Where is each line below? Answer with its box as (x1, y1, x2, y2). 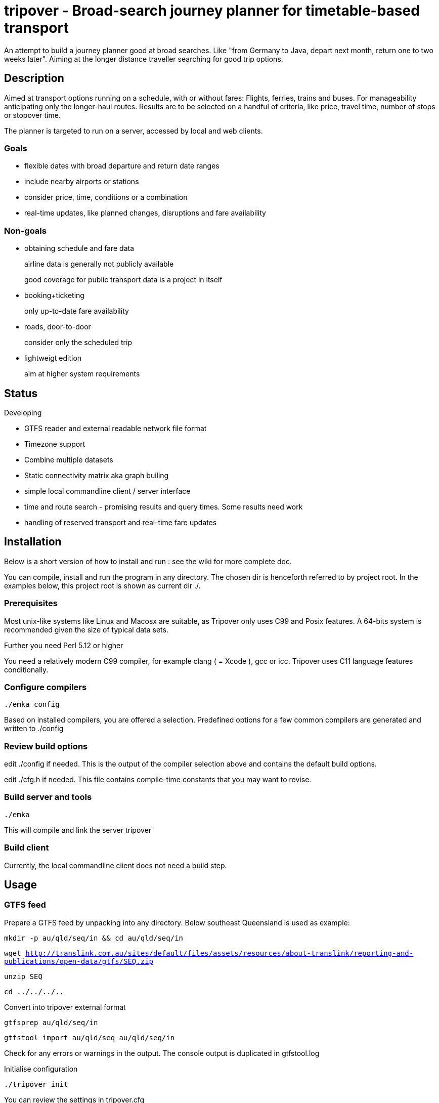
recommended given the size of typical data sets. (4, 625, 168, 634)
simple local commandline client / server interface (24, 486, 191, 495)
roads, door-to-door (24, 322, 91, 331)
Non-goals (4, 225, 47, 236)
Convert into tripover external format (4, 1002, 126, 1011)
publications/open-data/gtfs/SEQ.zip (4, 957, 154, 965)
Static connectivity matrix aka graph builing (24, 471, 169, 480)
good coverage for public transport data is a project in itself (24, 275, 223, 284)
